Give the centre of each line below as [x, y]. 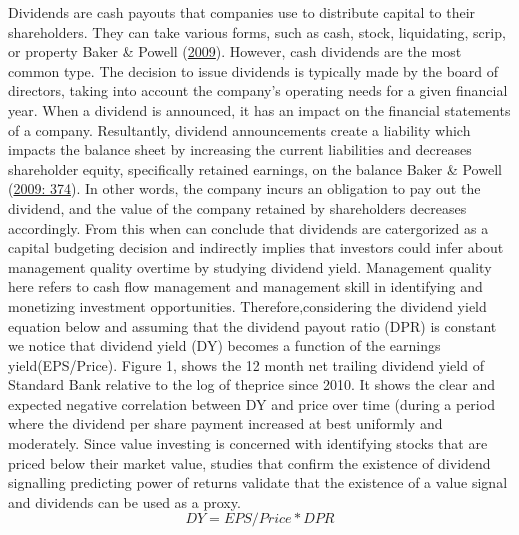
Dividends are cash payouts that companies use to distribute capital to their [242, 12]
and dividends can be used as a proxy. [124, 501]
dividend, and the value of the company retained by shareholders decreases [237, 207]
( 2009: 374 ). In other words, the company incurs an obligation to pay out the [244, 188]
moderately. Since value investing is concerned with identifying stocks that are [248, 443]
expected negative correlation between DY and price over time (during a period [251, 403]
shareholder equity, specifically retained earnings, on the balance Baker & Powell [255, 168]
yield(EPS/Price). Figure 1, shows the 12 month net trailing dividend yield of [246, 364]
